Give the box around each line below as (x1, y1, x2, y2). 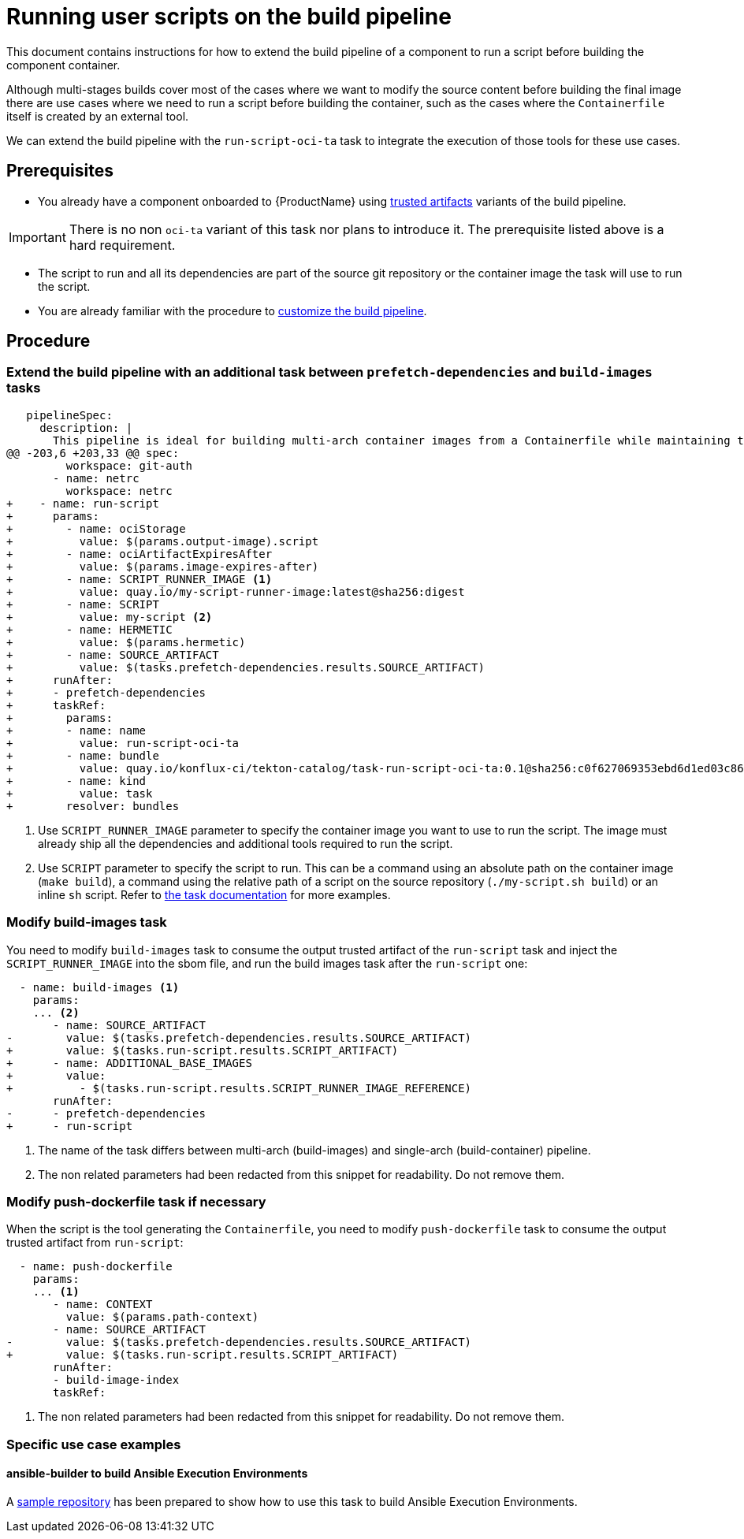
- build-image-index (53, 1374, 180, 1387)
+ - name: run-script (6, 496, 159, 510)
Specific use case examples (6, 1436, 181, 1452)
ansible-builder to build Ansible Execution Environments (6, 1467, 308, 1481)
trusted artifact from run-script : (6, 1236, 184, 1250)
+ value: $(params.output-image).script (6, 534, 319, 548)
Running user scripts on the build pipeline (6, 3, 452, 30)
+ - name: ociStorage (6, 522, 186, 535)
